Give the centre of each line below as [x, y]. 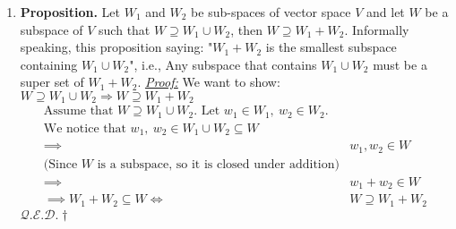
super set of [52, 82]
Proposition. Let [70, 12]
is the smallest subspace [331, 47]
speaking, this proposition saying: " [116, 47]
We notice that [85, 128]
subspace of [52, 29]
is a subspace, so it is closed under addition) [218, 164]
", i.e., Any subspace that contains [223, 64]
